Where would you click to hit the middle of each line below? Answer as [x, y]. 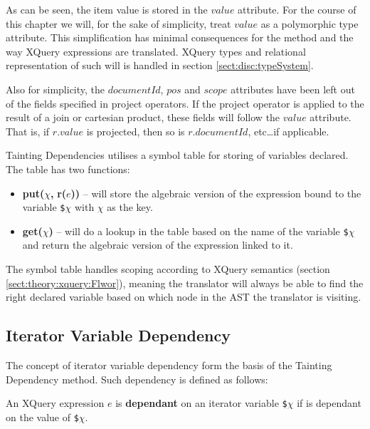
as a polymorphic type [310, 23]
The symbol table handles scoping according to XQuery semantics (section [168, 269]
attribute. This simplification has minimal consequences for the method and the [180, 37]
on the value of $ [42, 417]
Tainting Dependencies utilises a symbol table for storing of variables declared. [177, 155]
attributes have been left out [293, 89]
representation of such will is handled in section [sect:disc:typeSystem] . [160, 65]
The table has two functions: [68, 169]
